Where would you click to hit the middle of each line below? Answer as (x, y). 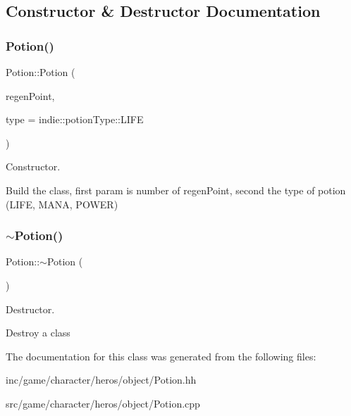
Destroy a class (38, 333)
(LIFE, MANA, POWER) (62, 204)
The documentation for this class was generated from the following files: (161, 356)
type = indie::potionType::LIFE (75, 119)
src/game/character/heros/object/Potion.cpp (103, 403)
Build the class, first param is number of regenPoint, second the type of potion (176, 190)
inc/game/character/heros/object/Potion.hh (101, 380)
